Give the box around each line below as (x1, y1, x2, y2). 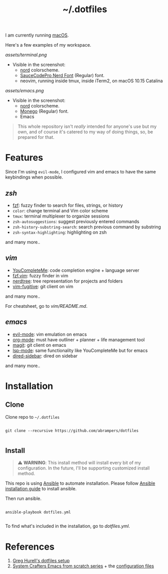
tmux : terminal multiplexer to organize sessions (12, 213, 109, 219)
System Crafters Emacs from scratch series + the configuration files (12, 563, 154, 569)
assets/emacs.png (5, 88, 44, 94)
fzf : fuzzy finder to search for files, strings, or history (12, 202, 123, 208)
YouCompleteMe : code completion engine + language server (12, 267, 140, 273)
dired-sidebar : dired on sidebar (12, 352, 78, 358)
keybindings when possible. (5, 174, 63, 181)
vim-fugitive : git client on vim (12, 283, 74, 290)
